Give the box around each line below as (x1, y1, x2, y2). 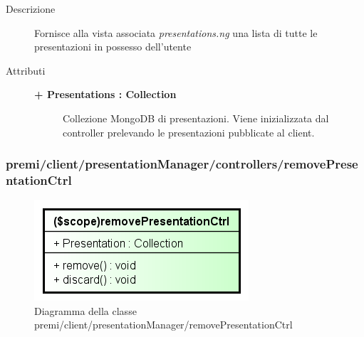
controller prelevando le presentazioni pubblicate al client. (63, 124, 315, 139)
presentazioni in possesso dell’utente (34, 39, 192, 54)
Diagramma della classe (34, 303, 137, 318)
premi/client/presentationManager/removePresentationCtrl (34, 317, 293, 332)
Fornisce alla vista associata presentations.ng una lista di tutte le (34, 25, 318, 40)
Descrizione (6, 1, 56, 16)
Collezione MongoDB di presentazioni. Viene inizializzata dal (63, 110, 329, 125)
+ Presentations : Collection (34, 87, 177, 102)
